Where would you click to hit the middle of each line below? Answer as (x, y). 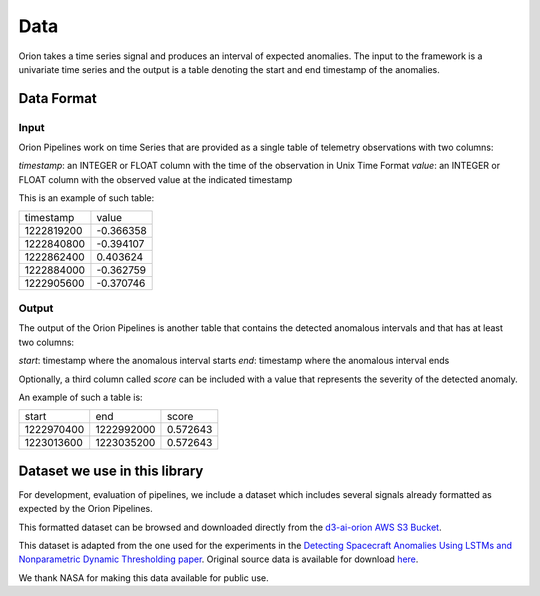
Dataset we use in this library (111, 470)
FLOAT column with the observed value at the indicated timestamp (155, 179)
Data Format (57, 98)
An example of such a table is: (81, 397)
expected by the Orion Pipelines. (86, 509)
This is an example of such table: (86, 198)
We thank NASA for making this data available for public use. (143, 577)
